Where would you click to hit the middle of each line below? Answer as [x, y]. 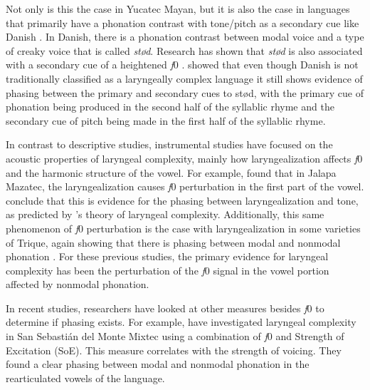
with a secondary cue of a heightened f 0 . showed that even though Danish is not [182, 65]
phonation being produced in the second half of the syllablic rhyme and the [170, 107]
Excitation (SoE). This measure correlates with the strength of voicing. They [174, 350]
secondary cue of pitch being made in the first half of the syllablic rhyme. [166, 120]
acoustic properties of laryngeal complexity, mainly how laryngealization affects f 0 [184, 158]
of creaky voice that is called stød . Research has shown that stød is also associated [184, 50]
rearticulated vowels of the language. [85, 378]
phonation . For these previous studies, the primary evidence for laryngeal [167, 256]
